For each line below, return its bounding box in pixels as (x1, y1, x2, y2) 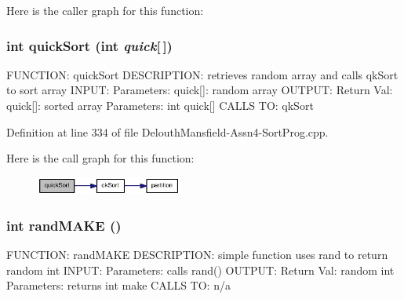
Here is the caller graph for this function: (6, 2, 204, 18)
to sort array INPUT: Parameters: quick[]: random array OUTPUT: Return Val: (6, 82, 393, 98)
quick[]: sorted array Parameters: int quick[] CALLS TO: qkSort (6, 97, 314, 113)
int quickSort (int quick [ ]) (6, 35, 173, 55)
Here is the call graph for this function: (6, 150, 195, 166)
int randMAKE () (6, 215, 122, 235)
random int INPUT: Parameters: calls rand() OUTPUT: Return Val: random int (6, 261, 395, 278)
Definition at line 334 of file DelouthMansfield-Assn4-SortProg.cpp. (6, 123, 329, 140)
